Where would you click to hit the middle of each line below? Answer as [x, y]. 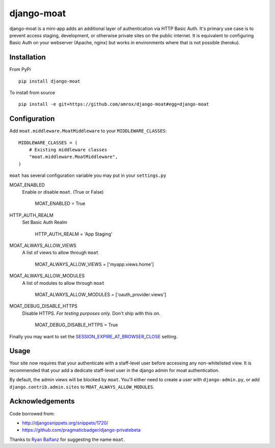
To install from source [32, 93]
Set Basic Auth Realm [45, 222]
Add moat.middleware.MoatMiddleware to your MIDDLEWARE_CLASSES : [88, 131]
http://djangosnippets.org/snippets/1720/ [65, 423]
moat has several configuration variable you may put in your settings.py [88, 175]
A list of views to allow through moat [60, 253]
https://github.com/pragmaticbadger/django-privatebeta [81, 430]
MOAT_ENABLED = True [60, 203]
